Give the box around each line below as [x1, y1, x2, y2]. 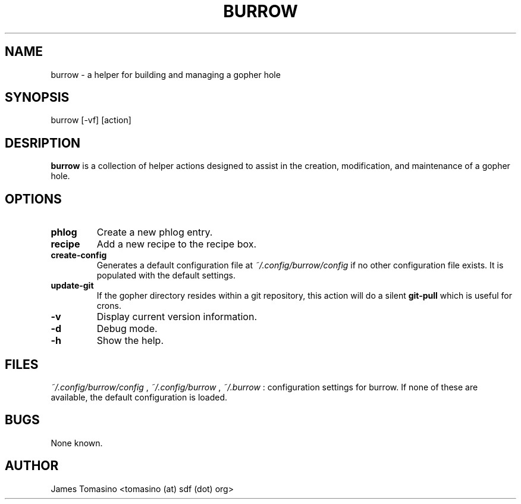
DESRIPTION [5, 135, 81, 151]
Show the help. [96, 334, 164, 347]
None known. [51, 437, 103, 448]
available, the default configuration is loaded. [51, 392, 228, 402]
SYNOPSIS [5, 90, 70, 105]
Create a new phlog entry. [96, 226, 213, 239]
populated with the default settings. [96, 270, 236, 281]
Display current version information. [96, 311, 258, 323]
